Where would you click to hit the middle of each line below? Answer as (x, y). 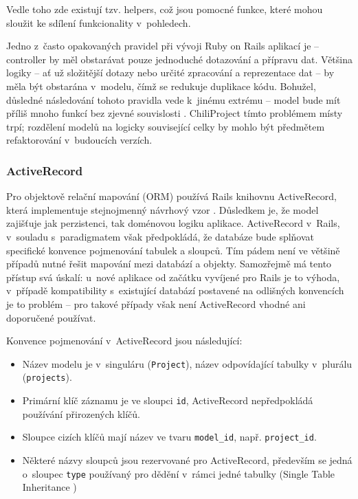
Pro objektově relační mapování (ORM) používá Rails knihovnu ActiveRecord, (171, 196)
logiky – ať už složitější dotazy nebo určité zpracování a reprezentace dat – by (170, 73)
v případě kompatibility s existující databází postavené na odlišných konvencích (175, 290)
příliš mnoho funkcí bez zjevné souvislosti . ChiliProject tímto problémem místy (175, 113)
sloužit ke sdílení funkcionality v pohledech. (99, 22)
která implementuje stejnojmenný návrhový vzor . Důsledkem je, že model (163, 209)
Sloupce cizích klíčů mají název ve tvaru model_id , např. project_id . (169, 437)
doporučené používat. (51, 317)
